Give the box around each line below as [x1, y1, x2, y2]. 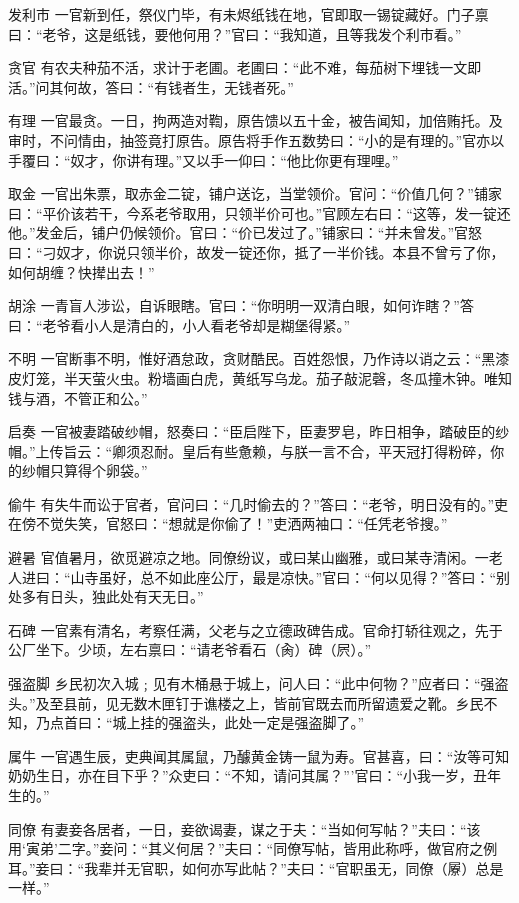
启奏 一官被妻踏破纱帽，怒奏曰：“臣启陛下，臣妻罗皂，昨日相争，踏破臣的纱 [8, 421, 510, 442]
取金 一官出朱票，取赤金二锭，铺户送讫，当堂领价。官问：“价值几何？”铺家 [8, 183, 502, 204]
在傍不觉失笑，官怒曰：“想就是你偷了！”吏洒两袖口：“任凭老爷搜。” [8, 513, 448, 534]
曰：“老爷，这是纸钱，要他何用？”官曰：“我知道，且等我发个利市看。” [8, 23, 462, 44]
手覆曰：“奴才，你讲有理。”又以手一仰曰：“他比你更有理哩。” [8, 149, 399, 170]
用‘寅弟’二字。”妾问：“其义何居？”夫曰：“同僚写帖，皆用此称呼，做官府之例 [8, 838, 498, 859]
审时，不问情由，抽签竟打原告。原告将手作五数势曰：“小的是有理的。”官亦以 [8, 129, 505, 150]
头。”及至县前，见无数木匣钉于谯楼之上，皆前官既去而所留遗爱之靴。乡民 [8, 692, 484, 713]
